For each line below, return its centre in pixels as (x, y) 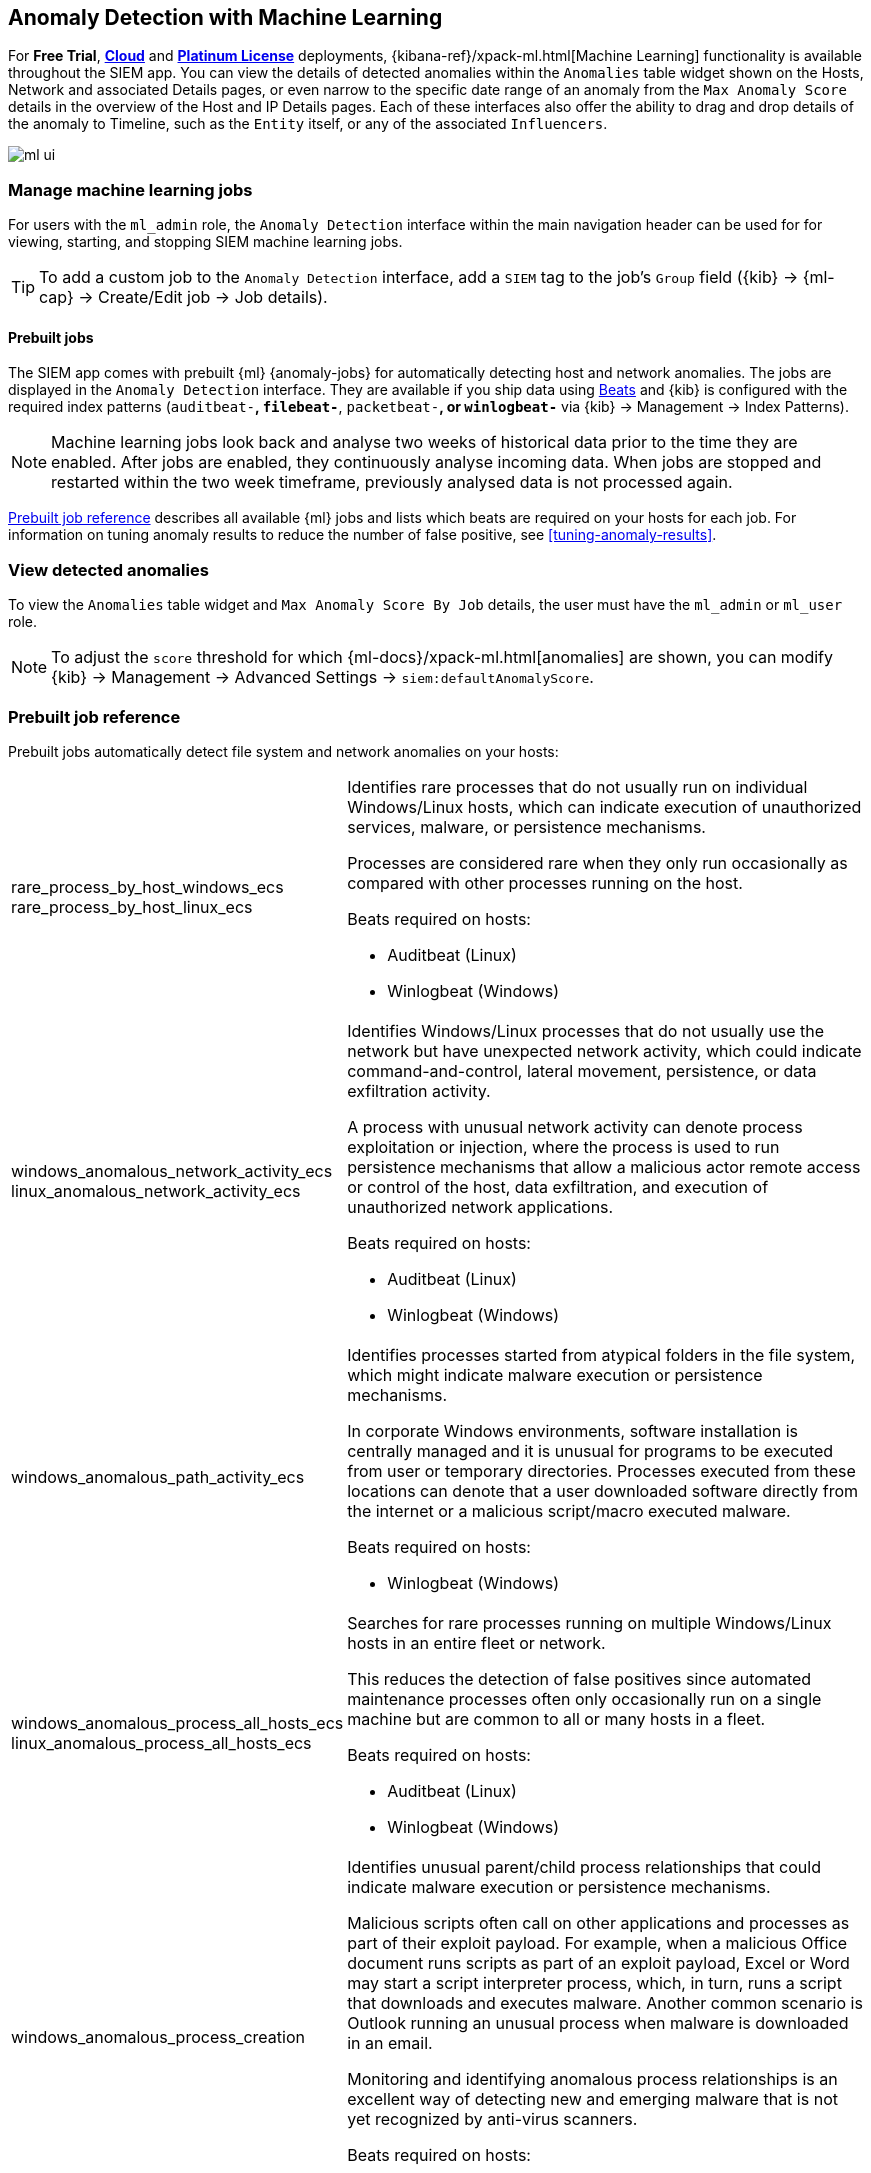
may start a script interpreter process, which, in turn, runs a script (594, 1982)
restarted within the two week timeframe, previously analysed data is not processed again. (392, 482)
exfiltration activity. (419, 1090)
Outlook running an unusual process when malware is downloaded (598, 2022)
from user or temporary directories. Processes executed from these (601, 1470)
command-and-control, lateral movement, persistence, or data (582, 1070)
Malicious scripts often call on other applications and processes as (598, 1922)
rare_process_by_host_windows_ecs (147, 886)
